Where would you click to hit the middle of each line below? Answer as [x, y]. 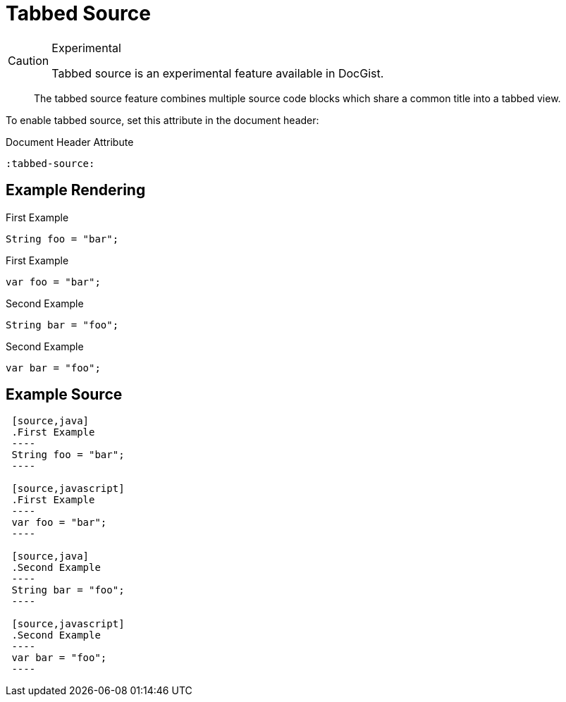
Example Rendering [76, 190]
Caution [29, 60]
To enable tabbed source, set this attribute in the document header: [162, 120]
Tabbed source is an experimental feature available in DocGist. [218, 73]
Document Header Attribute [70, 142]
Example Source [64, 395]
